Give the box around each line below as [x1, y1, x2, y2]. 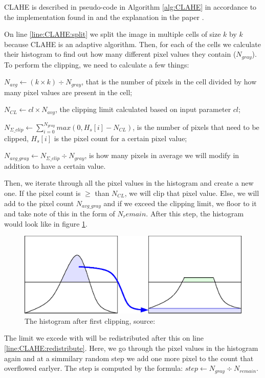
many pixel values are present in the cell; [4, 86, 132, 97]
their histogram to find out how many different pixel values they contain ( [4, 49, 236, 59]
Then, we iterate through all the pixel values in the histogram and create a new [4, 177, 254, 188]
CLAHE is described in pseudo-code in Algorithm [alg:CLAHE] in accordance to [4, 2, 257, 12]
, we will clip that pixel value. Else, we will [124, 187, 259, 198]
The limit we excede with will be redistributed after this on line [4, 332, 204, 343]
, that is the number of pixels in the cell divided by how [81, 76, 257, 87]
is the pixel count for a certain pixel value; [54, 132, 187, 143]
